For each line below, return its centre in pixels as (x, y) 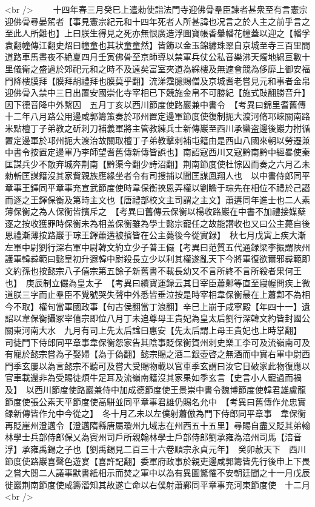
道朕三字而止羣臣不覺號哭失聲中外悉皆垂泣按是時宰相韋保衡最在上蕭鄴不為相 (157, 294)
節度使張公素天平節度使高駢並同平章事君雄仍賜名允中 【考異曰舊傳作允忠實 (155, 401)
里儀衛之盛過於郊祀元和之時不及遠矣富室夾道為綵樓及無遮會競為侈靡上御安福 (157, 68)
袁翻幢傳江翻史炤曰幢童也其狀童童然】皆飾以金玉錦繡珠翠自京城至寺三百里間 (157, 45)
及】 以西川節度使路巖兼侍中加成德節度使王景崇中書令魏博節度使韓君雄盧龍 (155, 389)
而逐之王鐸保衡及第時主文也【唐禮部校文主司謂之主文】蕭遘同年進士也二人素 (157, 199)
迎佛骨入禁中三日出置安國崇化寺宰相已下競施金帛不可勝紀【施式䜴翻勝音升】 (157, 92)
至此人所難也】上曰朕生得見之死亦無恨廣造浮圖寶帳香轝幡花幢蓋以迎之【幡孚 (157, 33)
